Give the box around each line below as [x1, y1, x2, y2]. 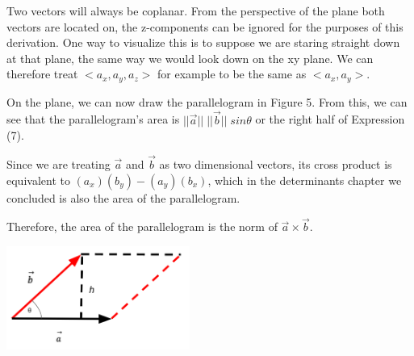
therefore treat [6, 65, 78, 82]
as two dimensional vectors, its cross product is [159, 156, 392, 173]
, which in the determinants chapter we [207, 171, 402, 188]
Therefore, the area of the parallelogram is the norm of [6, 218, 278, 235]
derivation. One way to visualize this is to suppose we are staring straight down [6, 34, 400, 51]
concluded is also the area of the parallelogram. [6, 189, 240, 206]
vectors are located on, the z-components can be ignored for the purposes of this [6, 18, 404, 35]
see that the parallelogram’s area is [6, 111, 180, 128]
